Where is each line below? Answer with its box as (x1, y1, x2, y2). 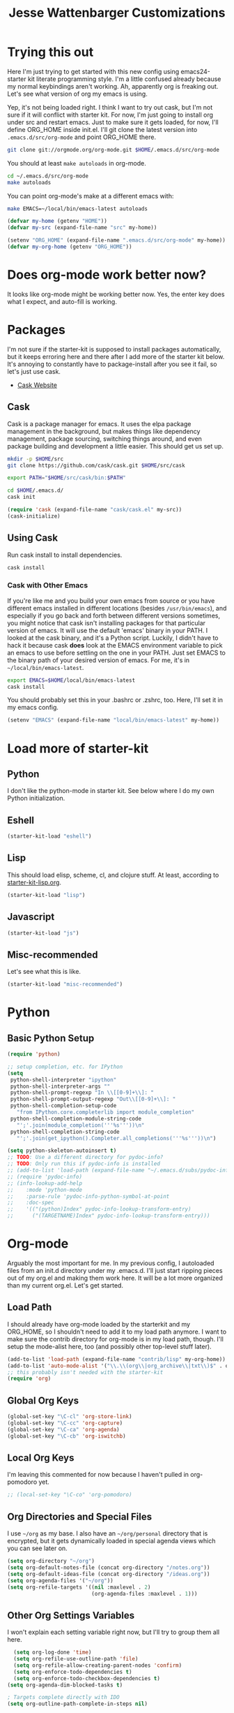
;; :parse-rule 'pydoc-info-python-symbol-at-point (7, 1193, 170, 1200)
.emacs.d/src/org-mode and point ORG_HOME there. (7, 133, 157, 141)
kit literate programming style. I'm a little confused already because (27, 75, 221, 83)
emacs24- (180, 67, 210, 75)
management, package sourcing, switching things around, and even (7, 435, 202, 443)
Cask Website (17, 381, 58, 389)
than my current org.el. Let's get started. (7, 1281, 124, 1290)
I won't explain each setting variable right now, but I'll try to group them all (7, 1628, 220, 1636)
